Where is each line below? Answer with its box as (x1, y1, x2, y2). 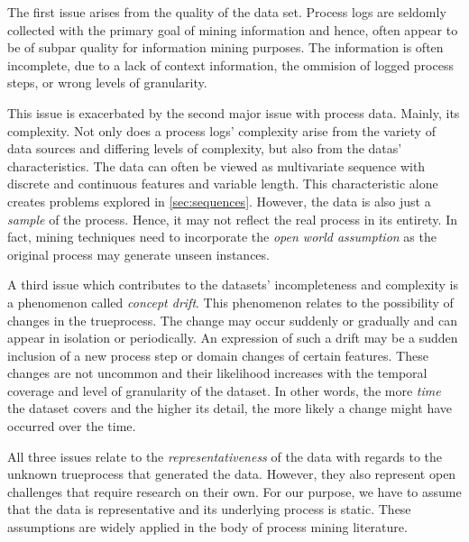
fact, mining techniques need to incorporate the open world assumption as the (7, 227, 437, 246)
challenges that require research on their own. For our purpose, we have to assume (7, 482, 462, 501)
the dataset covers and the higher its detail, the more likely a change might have (7, 399, 453, 418)
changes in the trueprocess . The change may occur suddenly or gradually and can (7, 310, 458, 329)
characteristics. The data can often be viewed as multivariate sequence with (7, 156, 426, 175)
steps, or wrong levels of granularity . (7, 73, 207, 92)
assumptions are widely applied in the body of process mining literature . (7, 518, 408, 537)
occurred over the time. (7, 417, 136, 436)
